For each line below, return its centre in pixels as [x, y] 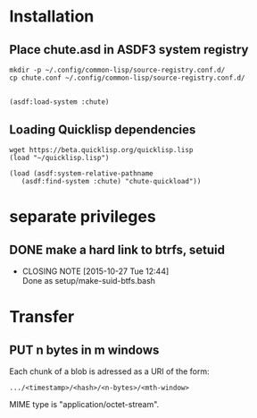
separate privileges [83, 217]
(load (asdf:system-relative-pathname [81, 174]
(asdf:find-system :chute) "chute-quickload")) [111, 182]
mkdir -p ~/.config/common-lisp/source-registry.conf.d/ [117, 70]
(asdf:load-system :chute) [59, 102]
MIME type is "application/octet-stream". [84, 405]
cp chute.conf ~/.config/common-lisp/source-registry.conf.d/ [127, 78]
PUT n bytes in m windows [84, 350]
